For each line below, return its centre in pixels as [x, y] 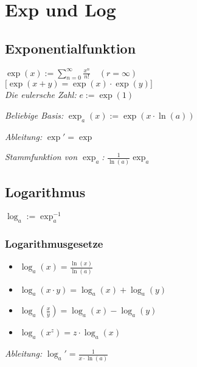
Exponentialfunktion [71, 48]
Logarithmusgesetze [54, 243]
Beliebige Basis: [34, 115]
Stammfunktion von [41, 157]
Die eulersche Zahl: [41, 95]
